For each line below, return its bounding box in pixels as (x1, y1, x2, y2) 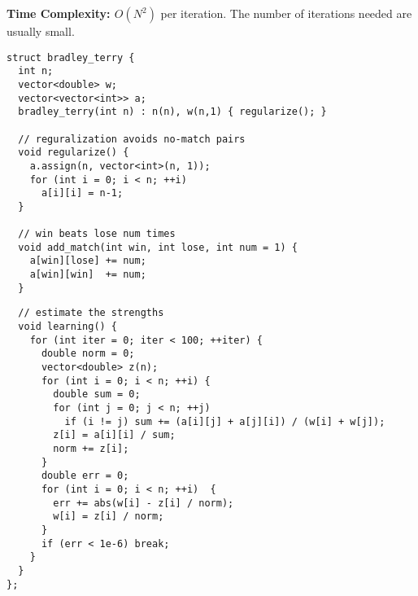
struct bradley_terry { (7, 51, 135, 64)
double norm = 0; (41, 348, 135, 360)
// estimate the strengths (18, 307, 164, 319)
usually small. (7, 23, 75, 39)
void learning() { (18, 321, 118, 333)
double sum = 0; (53, 388, 141, 401)
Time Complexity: (7, 5, 111, 21)
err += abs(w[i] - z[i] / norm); (53, 497, 234, 509)
